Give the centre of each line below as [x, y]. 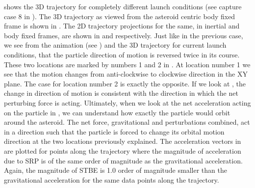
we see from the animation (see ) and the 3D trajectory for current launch [115, 45]
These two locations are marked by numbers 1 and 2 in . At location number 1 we [127, 64]
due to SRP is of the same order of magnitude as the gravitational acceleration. [123, 160]
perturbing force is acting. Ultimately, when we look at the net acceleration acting [127, 102]
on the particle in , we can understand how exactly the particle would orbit [117, 112]
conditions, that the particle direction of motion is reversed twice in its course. [122, 54]
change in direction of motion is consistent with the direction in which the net [121, 93]
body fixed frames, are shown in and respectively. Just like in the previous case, [124, 35]
